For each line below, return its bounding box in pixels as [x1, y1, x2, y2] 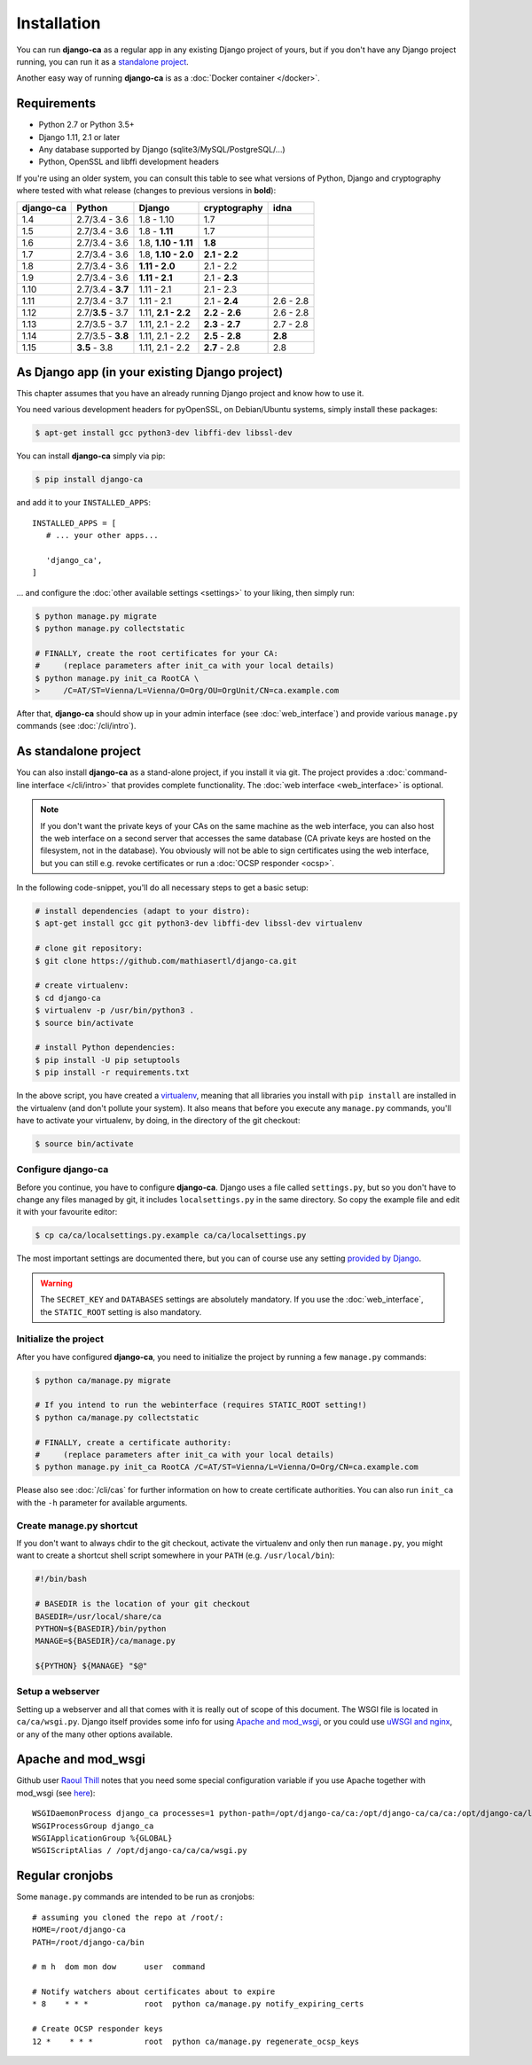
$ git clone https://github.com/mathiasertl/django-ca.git [35, 956, 297, 966]
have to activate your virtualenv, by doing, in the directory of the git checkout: [16, 1115, 301, 1125]
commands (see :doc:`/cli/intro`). [16, 721, 137, 731]
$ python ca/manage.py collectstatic [35, 1412, 199, 1422]
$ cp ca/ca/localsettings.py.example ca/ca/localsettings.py [35, 1231, 307, 1240]
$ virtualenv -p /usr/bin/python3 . [35, 1005, 195, 1015]
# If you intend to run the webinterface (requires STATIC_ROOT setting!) [35, 1400, 368, 1410]
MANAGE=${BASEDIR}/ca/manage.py [35, 1636, 176, 1647]
